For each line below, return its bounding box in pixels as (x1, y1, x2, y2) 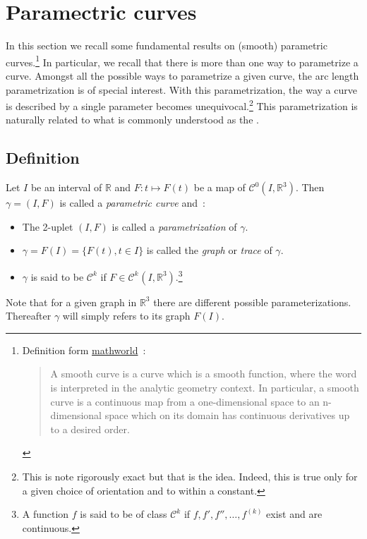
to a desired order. (50, 421, 130, 436)
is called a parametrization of (112, 219, 237, 234)
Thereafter (6, 308, 52, 323)
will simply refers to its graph (62, 308, 191, 323)
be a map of (193, 180, 246, 195)
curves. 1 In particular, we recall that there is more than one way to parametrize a (6, 52, 359, 69)
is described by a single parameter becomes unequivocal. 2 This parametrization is (6, 97, 358, 113)
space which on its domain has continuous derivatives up (104, 408, 350, 423)
